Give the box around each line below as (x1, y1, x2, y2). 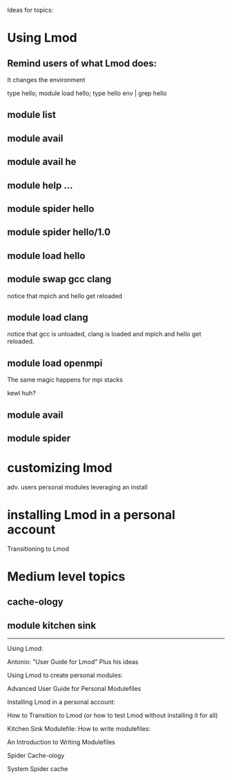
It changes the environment (7, 76, 86, 84)
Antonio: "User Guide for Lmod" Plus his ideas (7, 658, 139, 666)
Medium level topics (7, 569, 126, 585)
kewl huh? (7, 389, 37, 398)
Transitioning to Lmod (7, 545, 70, 553)
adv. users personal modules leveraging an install (7, 482, 148, 491)
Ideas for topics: (7, 6, 54, 14)
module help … (7, 179, 74, 191)
